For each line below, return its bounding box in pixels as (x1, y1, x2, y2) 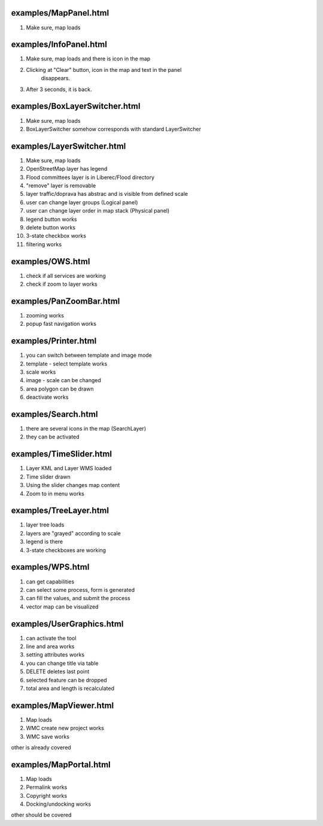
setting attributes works (26, 651, 85, 658)
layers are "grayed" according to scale (26, 530, 121, 537)
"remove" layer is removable (26, 181, 96, 189)
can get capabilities (26, 578, 75, 585)
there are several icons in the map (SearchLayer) (26, 425, 147, 432)
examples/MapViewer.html (11, 700, 114, 710)
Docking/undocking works (26, 800, 92, 808)
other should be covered (11, 812, 72, 819)
